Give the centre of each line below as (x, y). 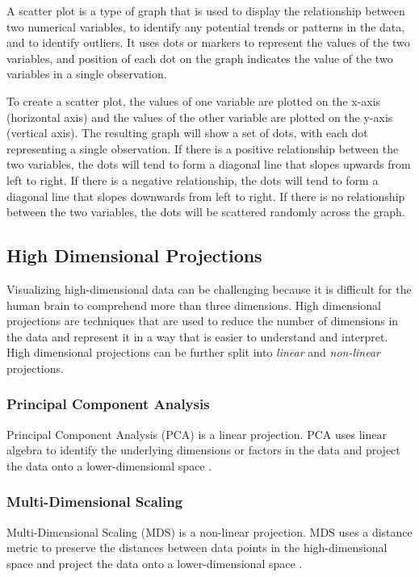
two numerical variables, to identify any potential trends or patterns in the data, (206, 26)
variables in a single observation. (87, 74)
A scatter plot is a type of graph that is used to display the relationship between (206, 10)
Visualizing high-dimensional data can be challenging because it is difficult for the (209, 288)
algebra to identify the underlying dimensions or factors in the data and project (203, 450)
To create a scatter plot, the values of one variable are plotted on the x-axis (194, 100)
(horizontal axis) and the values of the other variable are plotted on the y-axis (200, 117)
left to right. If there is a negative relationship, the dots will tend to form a (193, 180)
